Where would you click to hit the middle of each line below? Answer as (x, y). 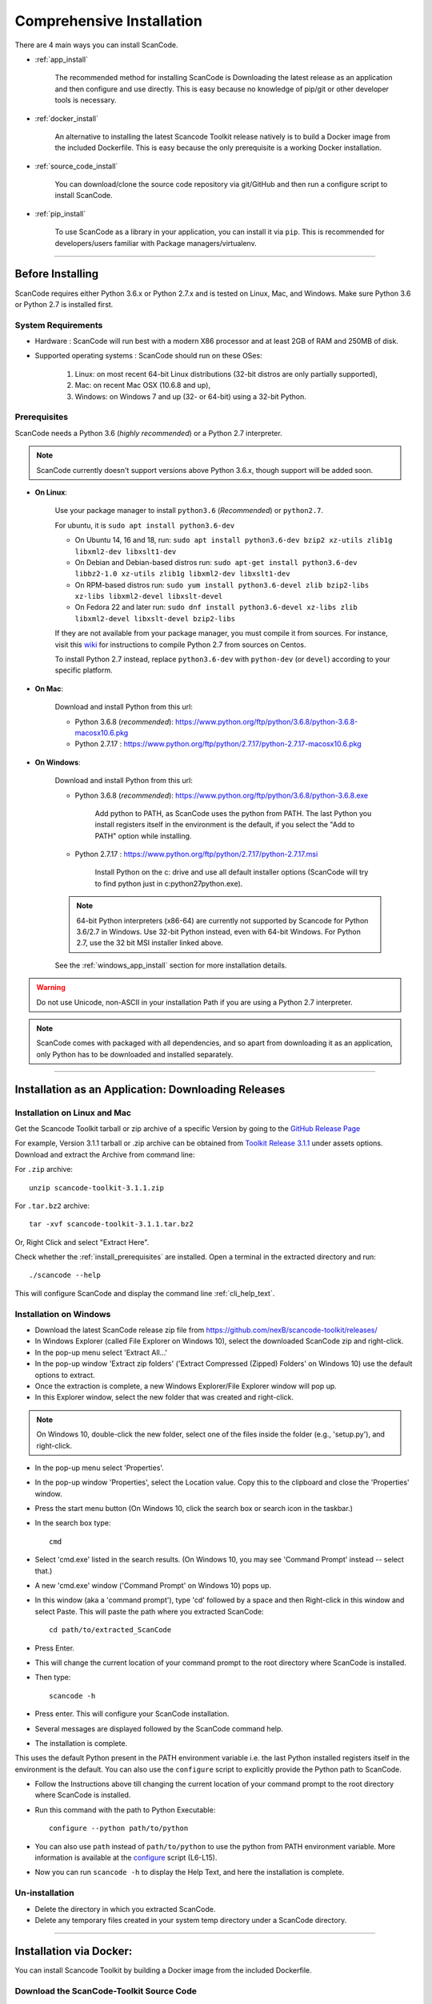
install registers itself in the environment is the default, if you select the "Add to (225, 825)
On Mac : (49, 689)
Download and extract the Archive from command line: (105, 1154)
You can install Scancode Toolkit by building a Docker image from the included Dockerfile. (163, 1970)
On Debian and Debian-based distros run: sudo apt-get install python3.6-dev (216, 562)
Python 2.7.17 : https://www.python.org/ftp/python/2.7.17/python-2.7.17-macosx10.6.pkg (218, 744)
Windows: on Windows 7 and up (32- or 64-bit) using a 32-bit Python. (191, 396)
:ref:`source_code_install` (76, 166)
